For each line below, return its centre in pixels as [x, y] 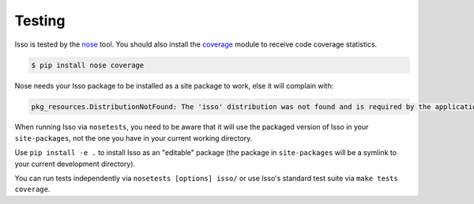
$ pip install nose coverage [88, 65]
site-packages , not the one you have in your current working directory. [134, 138]
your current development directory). [75, 164]
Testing [40, 21]
